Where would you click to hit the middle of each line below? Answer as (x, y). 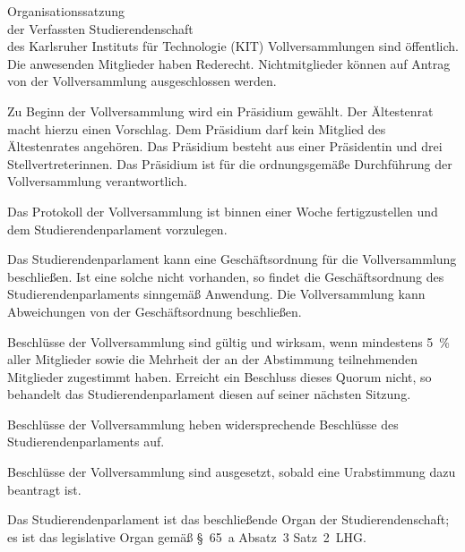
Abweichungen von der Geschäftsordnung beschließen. (155, 311)
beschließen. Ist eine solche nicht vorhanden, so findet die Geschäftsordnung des (226, 276)
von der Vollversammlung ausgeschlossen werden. (142, 81)
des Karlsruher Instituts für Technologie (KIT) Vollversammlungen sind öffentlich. (233, 46)
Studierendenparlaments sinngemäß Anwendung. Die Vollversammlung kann (216, 294)
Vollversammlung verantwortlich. (97, 181)
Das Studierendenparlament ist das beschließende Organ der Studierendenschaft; (228, 519)
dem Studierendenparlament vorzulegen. (117, 229)
